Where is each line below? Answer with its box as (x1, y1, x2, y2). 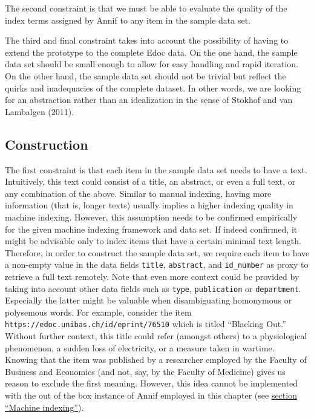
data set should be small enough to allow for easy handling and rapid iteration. (5, 58, 299, 70)
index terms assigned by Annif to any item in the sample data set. (5, 13, 251, 26)
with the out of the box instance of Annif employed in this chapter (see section (5, 389, 297, 402)
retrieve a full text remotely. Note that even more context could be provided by (5, 270, 299, 282)
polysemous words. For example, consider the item (5, 305, 192, 318)
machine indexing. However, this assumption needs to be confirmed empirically (5, 210, 298, 223)
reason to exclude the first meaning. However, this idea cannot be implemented (5, 377, 298, 390)
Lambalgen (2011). (5, 105, 74, 118)
